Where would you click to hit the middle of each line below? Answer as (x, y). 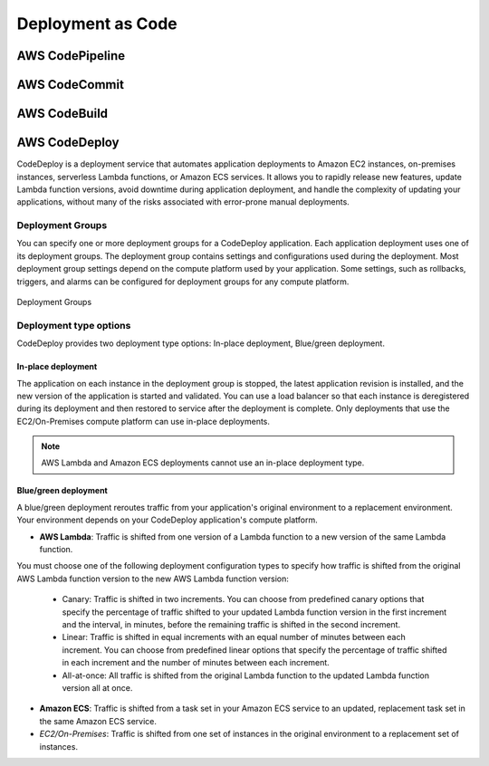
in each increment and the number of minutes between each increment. (196, 663)
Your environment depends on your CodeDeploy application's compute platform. (167, 520)
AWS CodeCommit (70, 85)
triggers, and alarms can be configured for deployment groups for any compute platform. (183, 282)
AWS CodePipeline (71, 56)
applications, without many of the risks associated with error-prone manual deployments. (183, 202)
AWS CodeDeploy (68, 143)
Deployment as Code (97, 24)
